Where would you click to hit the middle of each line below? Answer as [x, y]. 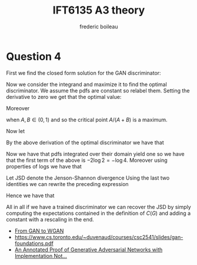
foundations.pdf [34, 243]
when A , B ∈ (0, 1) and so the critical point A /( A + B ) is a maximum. [87, 120]
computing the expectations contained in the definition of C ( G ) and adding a [98, 213]
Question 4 [34, 56]
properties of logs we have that [44, 166]
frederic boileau [99, 26]
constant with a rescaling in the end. [50, 219]
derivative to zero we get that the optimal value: [64, 97]
